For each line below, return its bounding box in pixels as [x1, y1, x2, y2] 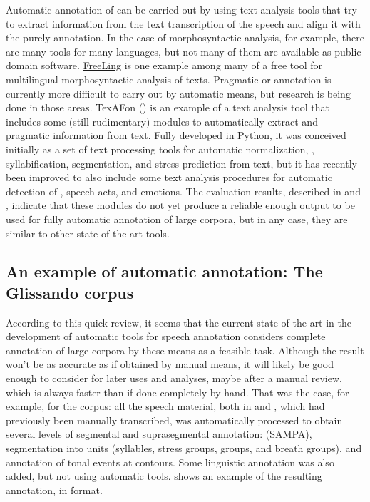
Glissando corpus [6, 281, 134, 303]
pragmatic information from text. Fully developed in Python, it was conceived [6, 128, 346, 143]
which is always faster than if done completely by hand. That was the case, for [6, 384, 349, 399]
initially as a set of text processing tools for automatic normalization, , [6, 141, 314, 156]
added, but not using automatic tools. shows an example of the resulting [6, 468, 322, 483]
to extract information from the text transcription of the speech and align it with [6, 16, 361, 31]
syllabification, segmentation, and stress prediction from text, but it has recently [6, 155, 357, 170]
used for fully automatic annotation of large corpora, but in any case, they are [6, 211, 348, 226]
